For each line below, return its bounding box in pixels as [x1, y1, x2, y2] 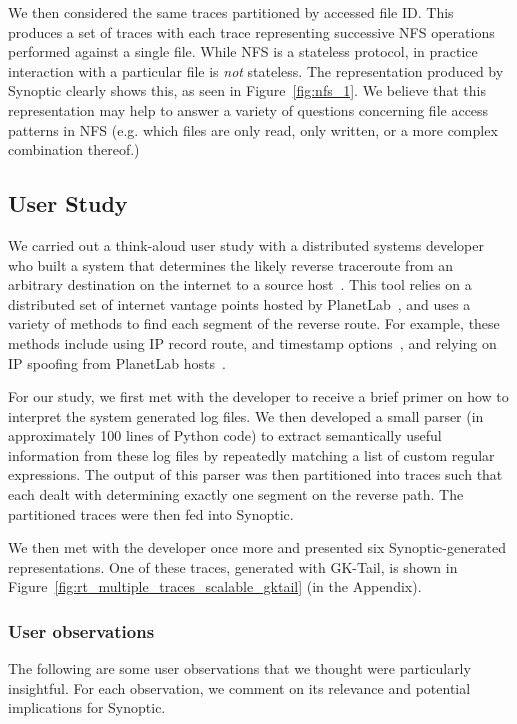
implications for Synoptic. [8, 697, 166, 718]
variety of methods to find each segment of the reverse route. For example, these [8, 313, 500, 334]
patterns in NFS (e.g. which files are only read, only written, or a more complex [8, 119, 498, 140]
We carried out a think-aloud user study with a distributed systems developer [8, 234, 484, 255]
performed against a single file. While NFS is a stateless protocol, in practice [8, 41, 478, 62]
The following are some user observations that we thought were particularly [8, 658, 471, 679]
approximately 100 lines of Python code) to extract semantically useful [8, 425, 442, 446]
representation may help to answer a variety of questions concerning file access [8, 99, 489, 120]
